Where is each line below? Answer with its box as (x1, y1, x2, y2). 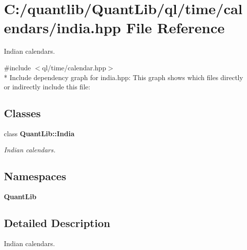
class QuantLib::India (4, 128, 75, 138)
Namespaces (4, 168, 66, 184)
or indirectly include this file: (4, 82, 91, 92)
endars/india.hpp (4, 18, 121, 38)
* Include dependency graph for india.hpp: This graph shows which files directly (4, 72, 243, 82)
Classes (4, 105, 41, 121)
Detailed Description (4, 215, 111, 230)
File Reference (126, 18, 225, 38)
